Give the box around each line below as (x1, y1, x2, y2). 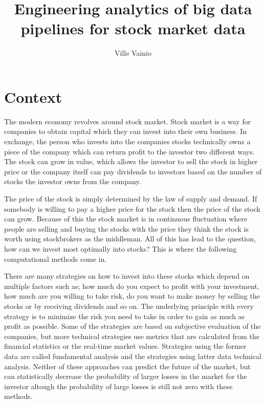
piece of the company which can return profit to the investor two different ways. (4, 146, 255, 156)
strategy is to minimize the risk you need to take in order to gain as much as (4, 310, 245, 321)
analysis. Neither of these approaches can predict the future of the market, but (4, 361, 251, 371)
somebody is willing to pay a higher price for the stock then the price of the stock (4, 203, 260, 214)
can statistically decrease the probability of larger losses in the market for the (4, 371, 247, 382)
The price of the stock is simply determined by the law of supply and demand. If (4, 193, 257, 204)
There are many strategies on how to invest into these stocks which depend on (4, 271, 250, 281)
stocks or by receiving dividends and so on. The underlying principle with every (4, 300, 254, 311)
